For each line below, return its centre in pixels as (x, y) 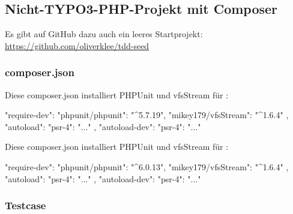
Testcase (26, 205)
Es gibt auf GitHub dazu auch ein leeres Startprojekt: (104, 34)
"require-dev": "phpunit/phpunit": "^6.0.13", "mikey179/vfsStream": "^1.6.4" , (147, 166)
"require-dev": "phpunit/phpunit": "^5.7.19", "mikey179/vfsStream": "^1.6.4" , (147, 115)
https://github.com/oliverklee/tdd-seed (77, 45)
